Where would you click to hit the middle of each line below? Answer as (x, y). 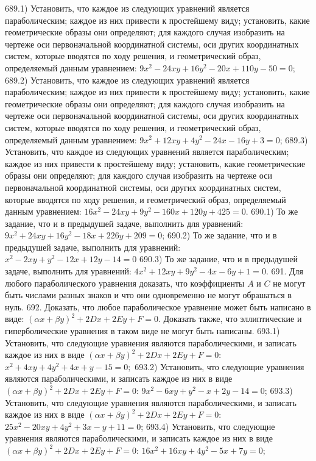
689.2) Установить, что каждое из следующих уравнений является (127, 80)
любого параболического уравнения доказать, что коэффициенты (125, 283)
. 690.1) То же (272, 211)
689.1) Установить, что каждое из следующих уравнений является (127, 8)
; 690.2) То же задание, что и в (219, 235)
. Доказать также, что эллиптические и (230, 319)
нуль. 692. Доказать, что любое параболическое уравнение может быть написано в (158, 306)
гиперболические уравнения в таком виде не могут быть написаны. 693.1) (142, 331)
